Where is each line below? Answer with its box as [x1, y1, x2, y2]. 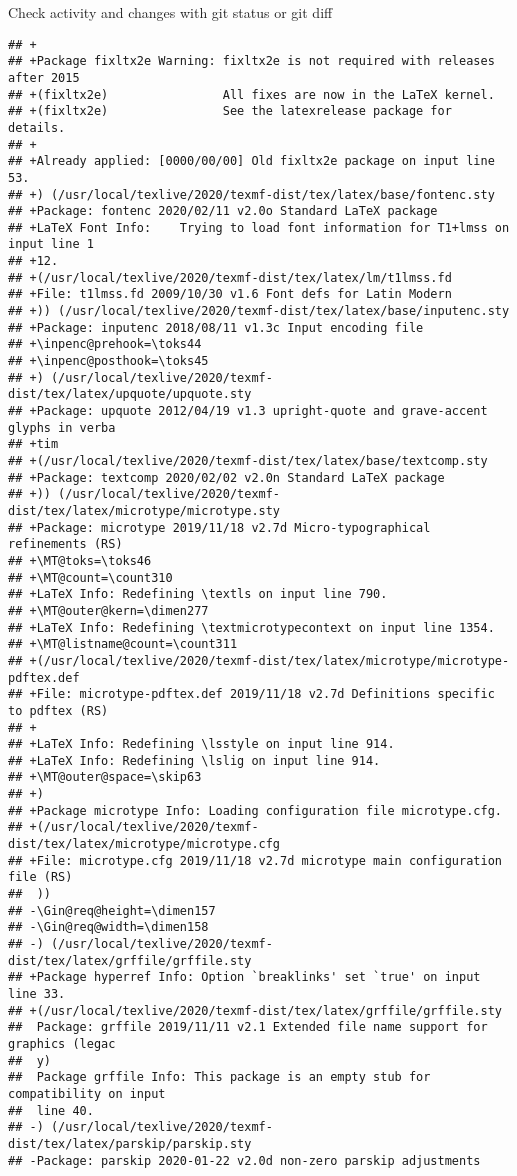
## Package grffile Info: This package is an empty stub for [8, 1070, 431, 1085]
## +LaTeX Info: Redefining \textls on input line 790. [8, 587, 388, 602]
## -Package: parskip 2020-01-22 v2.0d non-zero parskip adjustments [8, 1153, 481, 1168]
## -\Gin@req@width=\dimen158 [8, 920, 209, 935]
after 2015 [8, 70, 80, 85]
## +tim [8, 437, 59, 452]
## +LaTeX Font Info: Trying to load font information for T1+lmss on [8, 220, 510, 235]
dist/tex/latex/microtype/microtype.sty [8, 503, 281, 518]
